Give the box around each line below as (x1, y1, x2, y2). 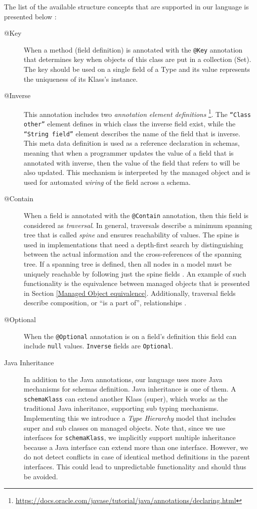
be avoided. (24, 471, 58, 481)
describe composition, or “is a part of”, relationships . (24, 297, 186, 308)
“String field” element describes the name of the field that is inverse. (24, 128, 241, 138)
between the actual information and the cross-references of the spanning (24, 249, 242, 259)
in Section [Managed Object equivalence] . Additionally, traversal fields (24, 287, 236, 298)
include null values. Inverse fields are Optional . (24, 340, 173, 351)
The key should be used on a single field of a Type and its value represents (24, 64, 250, 74)
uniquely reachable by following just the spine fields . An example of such (24, 268, 246, 279)
